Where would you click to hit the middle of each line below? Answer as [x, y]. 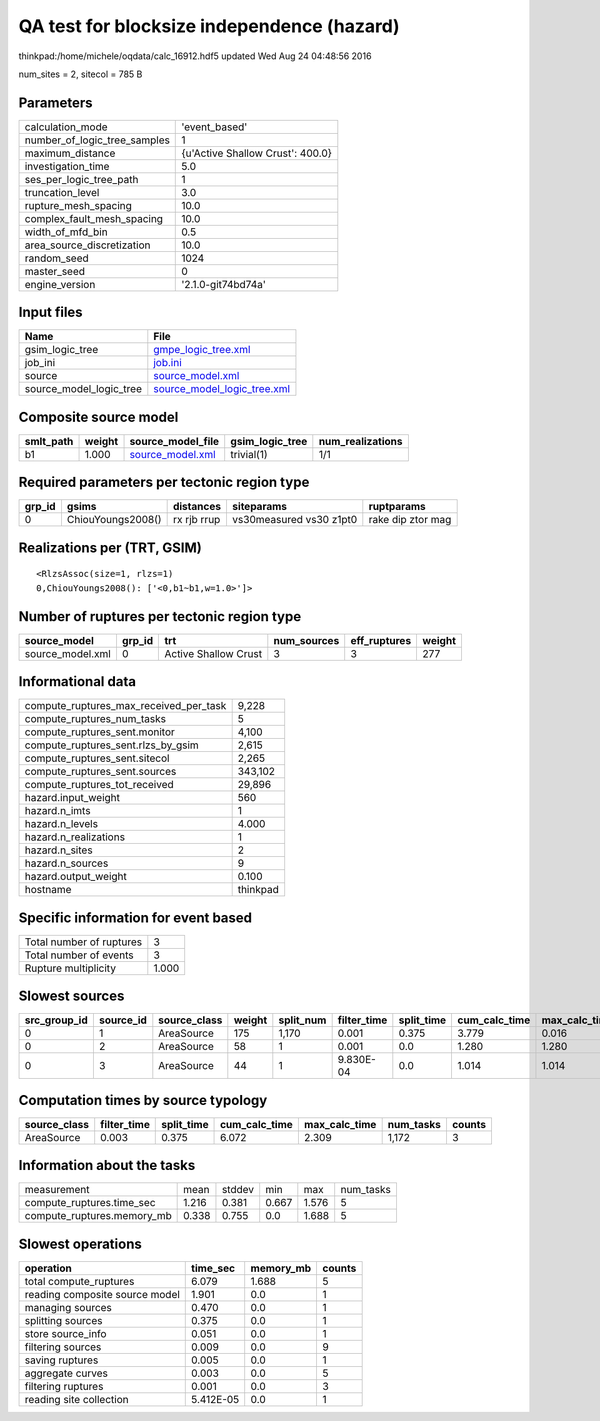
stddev [238, 1190]
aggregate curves [66, 1373]
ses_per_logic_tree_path [81, 179]
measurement [57, 1190]
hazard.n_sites [59, 850]
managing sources [68, 1307]
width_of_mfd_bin [66, 232]
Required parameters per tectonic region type [164, 482]
